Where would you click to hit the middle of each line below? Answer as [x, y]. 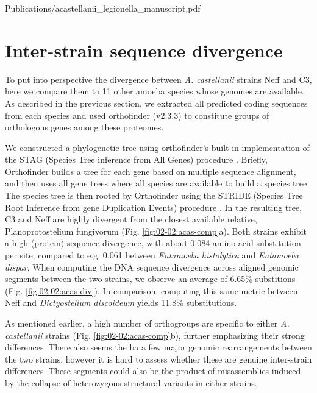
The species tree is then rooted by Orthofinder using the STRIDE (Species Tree [154, 195]
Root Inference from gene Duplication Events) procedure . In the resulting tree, [154, 207]
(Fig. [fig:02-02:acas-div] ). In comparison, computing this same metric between [151, 290]
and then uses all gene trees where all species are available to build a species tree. [157, 183]
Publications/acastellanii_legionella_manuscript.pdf [103, 8]
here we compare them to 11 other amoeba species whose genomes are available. [155, 91]
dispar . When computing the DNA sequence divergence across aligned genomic [152, 267]
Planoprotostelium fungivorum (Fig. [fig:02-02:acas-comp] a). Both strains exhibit [156, 231]
